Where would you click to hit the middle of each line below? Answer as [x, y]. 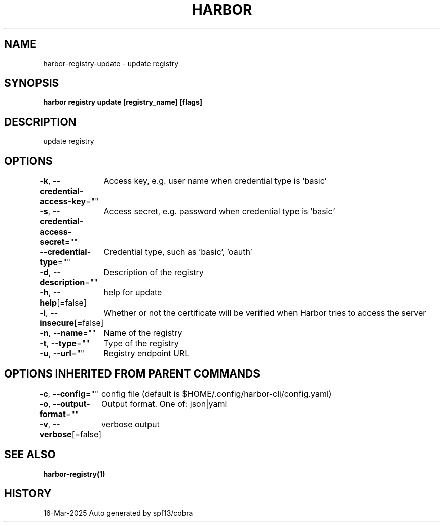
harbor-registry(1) [74, 474]
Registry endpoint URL [146, 353]
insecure [57, 323]
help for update [133, 293]
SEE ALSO [30, 455]
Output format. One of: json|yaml [164, 404]
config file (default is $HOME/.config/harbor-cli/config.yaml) [217, 393]
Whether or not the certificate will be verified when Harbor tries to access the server [265, 313]
